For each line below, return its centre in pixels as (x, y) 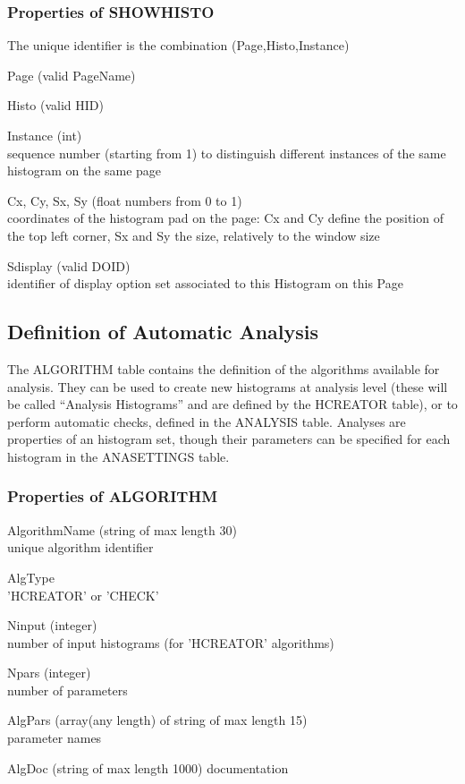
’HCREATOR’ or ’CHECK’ (83, 595)
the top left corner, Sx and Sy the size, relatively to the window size (194, 235)
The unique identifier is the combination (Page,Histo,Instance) (178, 45)
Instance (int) (45, 135)
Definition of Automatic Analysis (163, 332)
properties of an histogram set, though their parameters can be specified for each (229, 439)
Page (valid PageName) (72, 75)
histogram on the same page (85, 170)
